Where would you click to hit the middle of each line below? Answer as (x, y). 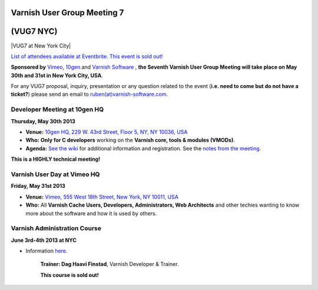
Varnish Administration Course (56, 228)
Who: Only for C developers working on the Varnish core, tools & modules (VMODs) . (130, 140)
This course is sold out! (70, 275)
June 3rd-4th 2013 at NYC (44, 240)
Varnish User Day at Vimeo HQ (55, 174)
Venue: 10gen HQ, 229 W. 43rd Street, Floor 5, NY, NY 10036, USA (107, 132)
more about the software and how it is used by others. (91, 213)
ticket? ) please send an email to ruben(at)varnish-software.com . (89, 95)
